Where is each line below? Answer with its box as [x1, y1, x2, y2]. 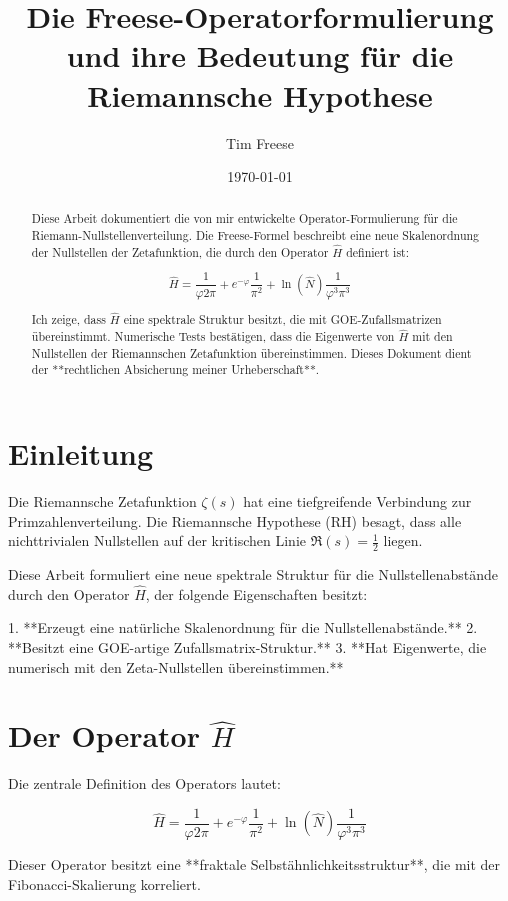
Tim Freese [226, 132, 294, 153]
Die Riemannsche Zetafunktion [8, 491, 197, 511]
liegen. [383, 530, 423, 551]
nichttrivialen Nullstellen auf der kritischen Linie [8, 530, 307, 551]
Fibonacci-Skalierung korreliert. [8, 873, 201, 894]
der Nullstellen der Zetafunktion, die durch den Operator [31, 243, 329, 260]
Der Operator [8, 715, 200, 756]
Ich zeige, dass [31, 311, 106, 328]
